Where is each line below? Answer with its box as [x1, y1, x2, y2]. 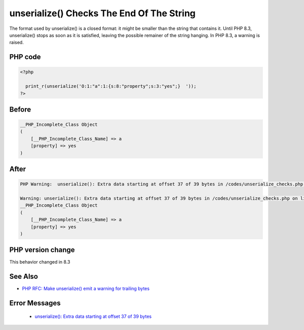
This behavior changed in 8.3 [9, 259, 70, 265]
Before [9, 105, 31, 114]
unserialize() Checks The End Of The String [9, 8, 196, 19]
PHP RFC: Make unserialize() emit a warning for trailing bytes [22, 285, 149, 291]
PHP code [9, 53, 41, 61]
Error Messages [9, 299, 61, 308]
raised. [9, 40, 24, 46]
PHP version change [9, 246, 75, 254]
